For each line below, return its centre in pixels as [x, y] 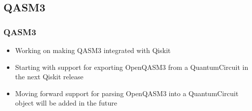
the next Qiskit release [49, 77]
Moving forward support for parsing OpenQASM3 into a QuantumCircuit [127, 93]
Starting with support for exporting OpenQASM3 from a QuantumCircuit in [132, 67]
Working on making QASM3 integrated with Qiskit [93, 50]
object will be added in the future [66, 103]
